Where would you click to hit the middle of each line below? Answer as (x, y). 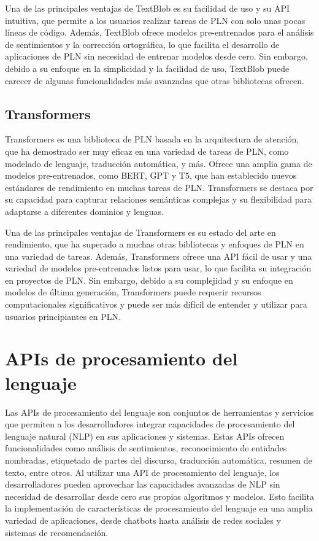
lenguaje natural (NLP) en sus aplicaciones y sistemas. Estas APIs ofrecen (145, 436)
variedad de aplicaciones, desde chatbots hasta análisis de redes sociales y (143, 520)
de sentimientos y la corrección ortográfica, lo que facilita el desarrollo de (142, 44)
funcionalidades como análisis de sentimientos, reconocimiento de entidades (146, 448)
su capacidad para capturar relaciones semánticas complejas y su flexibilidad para (158, 199)
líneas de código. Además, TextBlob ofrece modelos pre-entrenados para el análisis (159, 32)
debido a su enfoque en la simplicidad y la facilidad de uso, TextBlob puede (147, 68)
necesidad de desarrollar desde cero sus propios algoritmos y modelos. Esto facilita (159, 496)
